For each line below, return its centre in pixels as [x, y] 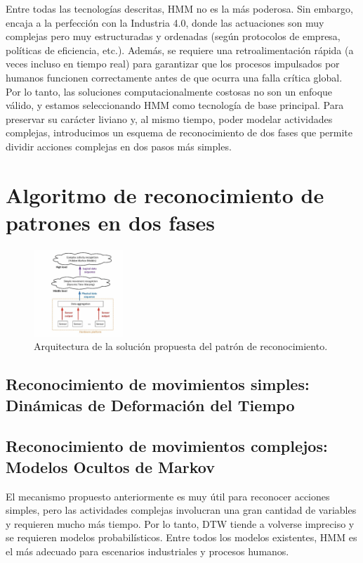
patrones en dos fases [110, 222]
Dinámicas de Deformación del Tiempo [150, 405]
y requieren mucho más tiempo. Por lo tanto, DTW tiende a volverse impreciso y [180, 523]
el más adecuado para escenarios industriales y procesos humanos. [147, 551]
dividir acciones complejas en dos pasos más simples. [119, 146]
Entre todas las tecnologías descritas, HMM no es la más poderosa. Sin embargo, [179, 8]
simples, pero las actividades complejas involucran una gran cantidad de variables [181, 510]
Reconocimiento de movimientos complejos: [167, 446]
